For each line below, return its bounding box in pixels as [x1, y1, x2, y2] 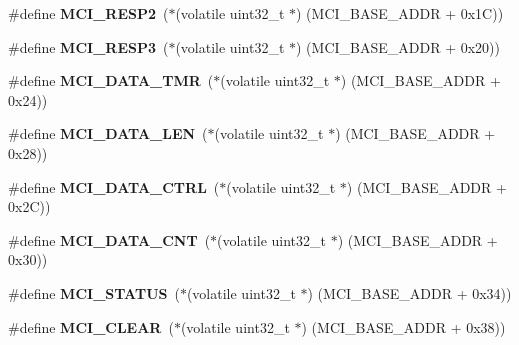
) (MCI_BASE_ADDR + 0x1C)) [296, 3, 504, 23]
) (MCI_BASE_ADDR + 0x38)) [301, 316, 506, 337]
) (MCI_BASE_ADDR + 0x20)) [296, 36, 500, 57]
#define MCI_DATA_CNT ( [8, 229, 211, 250]
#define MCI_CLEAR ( [8, 316, 174, 337]
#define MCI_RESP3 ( [8, 36, 169, 57]
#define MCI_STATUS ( [8, 282, 180, 303]
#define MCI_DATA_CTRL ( [8, 176, 220, 197]
